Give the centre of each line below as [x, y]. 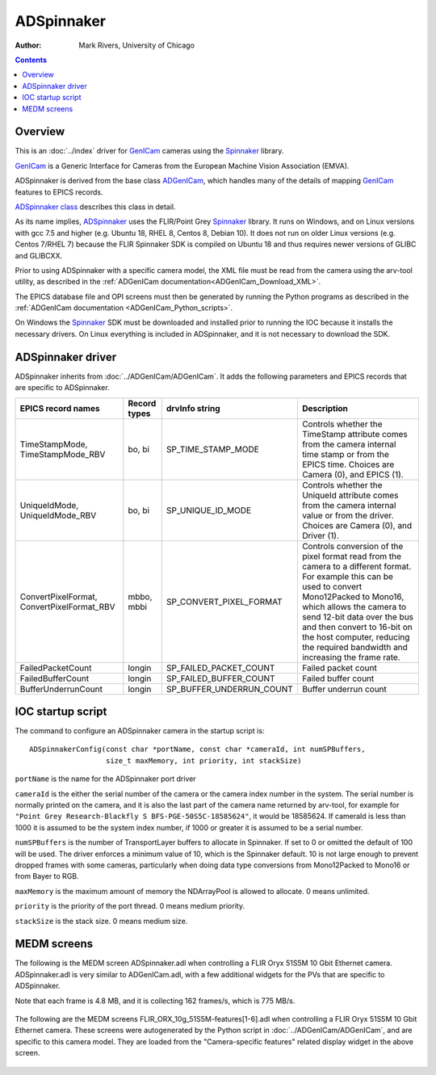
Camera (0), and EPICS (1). [352, 474]
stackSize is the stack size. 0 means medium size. [101, 921]
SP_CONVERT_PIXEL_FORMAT [224, 602]
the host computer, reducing [356, 636]
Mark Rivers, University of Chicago [137, 45]
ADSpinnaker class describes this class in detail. [96, 207]
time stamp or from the [345, 454]
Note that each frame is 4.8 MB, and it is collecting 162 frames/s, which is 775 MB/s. [155, 1001]
